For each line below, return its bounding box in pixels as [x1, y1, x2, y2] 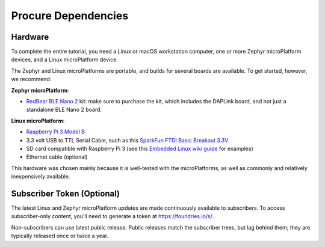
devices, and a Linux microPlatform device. [11, 56, 119, 63]
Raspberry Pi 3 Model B [26, 128, 85, 135]
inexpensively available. [11, 173, 70, 180]
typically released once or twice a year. [11, 232, 109, 240]
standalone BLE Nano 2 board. [26, 106, 102, 114]
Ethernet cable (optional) [26, 153, 88, 160]
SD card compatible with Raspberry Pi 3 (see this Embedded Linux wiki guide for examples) [26, 145, 254, 152]
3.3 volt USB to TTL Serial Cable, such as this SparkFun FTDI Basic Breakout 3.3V [26, 136, 229, 144]
